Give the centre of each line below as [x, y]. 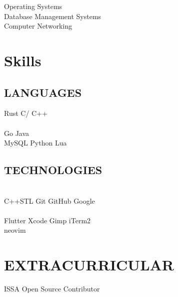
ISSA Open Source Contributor [52, 289]
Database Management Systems [53, 16]
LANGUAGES [43, 92]
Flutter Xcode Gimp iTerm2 [47, 220]
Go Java [17, 133]
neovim [15, 230]
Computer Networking [38, 26]
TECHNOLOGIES [53, 170]
